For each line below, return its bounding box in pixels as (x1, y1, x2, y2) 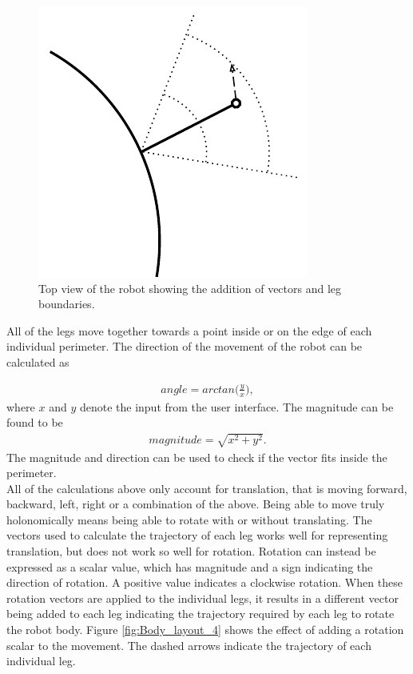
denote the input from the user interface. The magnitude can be (79, 398, 394, 415)
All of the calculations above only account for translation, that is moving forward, (6, 479, 407, 496)
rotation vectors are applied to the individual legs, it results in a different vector (6, 589, 399, 606)
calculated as (6, 353, 69, 370)
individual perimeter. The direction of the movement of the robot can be (6, 338, 363, 355)
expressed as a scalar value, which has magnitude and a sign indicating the (6, 558, 373, 575)
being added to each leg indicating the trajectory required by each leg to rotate (6, 605, 395, 622)
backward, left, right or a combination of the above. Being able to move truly (6, 495, 385, 512)
